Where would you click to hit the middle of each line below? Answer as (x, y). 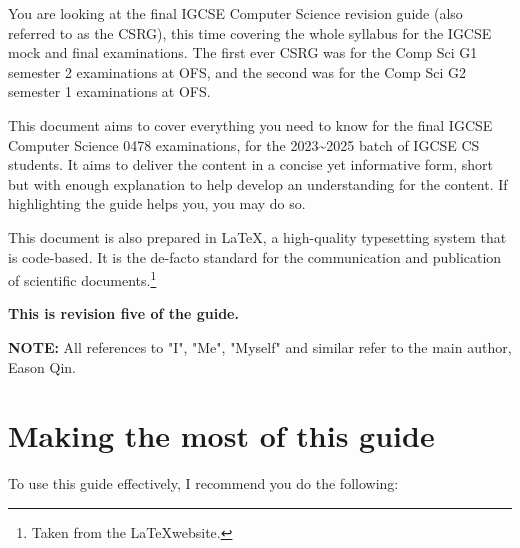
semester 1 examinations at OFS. (109, 91)
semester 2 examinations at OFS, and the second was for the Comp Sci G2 (237, 71)
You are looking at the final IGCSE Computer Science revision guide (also (235, 13)
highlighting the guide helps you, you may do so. (157, 203)
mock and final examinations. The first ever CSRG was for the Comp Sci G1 (243, 52)
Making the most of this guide (221, 435)
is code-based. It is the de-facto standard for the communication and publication (255, 256)
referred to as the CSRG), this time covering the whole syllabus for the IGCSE (250, 32)
